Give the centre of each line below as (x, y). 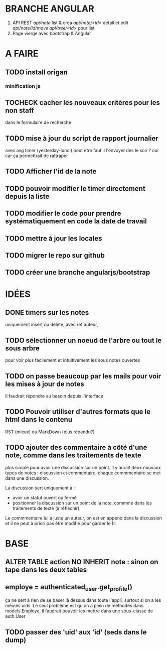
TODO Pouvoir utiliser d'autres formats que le (78, 412)
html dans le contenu (39, 420)
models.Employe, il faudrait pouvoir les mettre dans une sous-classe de (79, 611)
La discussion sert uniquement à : (40, 488)
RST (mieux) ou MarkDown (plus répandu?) (50, 432)
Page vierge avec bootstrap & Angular (52, 33)
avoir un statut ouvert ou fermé (44, 497)
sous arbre (23, 348)
